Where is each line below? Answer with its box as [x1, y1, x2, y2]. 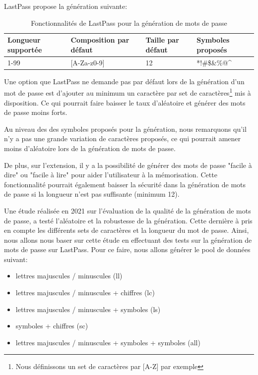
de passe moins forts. [4, 107, 67, 117]
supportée [7, 44, 42, 54]
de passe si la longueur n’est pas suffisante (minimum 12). [4, 189, 180, 199]
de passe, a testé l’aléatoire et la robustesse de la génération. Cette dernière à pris [4, 215, 253, 225]
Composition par [70, 35, 129, 45]
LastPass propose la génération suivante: [4, 1, 128, 11]
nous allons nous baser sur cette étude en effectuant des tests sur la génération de [4, 234, 252, 245]
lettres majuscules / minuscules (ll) [15, 270, 123, 281]
